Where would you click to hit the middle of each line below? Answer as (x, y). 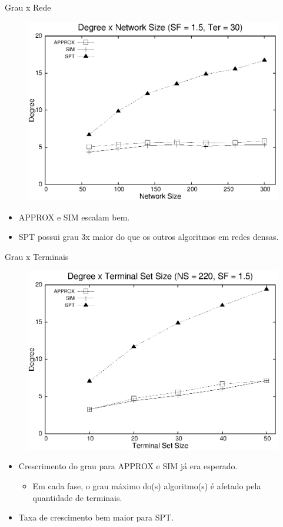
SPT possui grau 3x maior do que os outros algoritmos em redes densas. (149, 237)
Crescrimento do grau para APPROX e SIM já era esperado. (128, 466)
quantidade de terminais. (77, 497)
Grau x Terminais (37, 256)
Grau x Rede (28, 7)
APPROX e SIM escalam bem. (74, 217)
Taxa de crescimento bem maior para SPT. (96, 517)
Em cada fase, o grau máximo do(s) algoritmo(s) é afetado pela (147, 485)
